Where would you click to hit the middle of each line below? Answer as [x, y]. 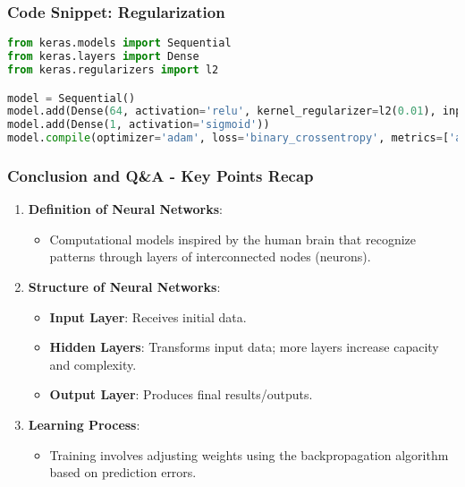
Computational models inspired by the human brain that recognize [233, 239]
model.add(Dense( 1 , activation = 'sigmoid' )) [139, 125]
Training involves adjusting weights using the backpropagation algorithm [249, 454]
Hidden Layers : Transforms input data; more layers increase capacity [244, 347]
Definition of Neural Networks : [125, 209]
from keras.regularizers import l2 [113, 69]
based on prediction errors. [123, 472]
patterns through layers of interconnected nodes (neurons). [210, 256]
